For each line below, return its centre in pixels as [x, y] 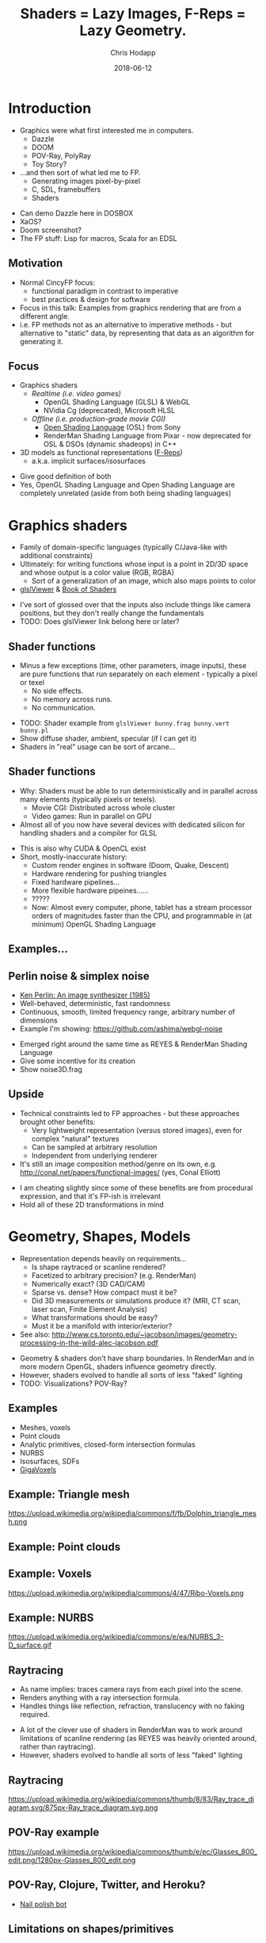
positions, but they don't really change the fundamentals [112, 613]
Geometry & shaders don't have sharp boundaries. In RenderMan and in [137, 1358]
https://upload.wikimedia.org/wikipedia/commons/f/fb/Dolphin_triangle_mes [133, 1513]
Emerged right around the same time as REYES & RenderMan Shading [133, 1044]
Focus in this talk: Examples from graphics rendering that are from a [130, 308]
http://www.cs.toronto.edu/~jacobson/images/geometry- [144, 1334]
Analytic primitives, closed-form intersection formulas [107, 1444]
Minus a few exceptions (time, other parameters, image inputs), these [133, 666]
